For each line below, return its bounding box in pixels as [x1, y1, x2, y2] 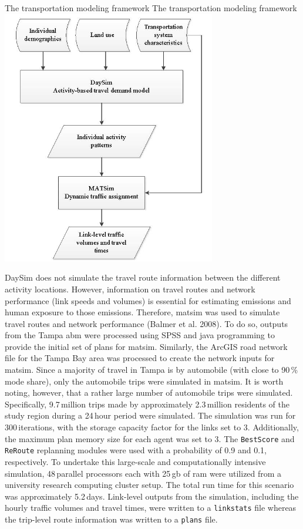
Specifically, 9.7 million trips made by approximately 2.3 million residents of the [5, 397, 289, 410]
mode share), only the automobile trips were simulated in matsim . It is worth [5, 375, 284, 387]
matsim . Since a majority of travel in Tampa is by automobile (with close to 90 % [5, 363, 298, 376]
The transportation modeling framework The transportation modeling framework [5, 2, 297, 14]
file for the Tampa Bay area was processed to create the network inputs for [5, 352, 275, 364]
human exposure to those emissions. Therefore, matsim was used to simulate [5, 306, 280, 318]
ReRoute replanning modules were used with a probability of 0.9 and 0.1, [5, 444, 267, 456]
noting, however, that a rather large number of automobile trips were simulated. [5, 386, 293, 399]
